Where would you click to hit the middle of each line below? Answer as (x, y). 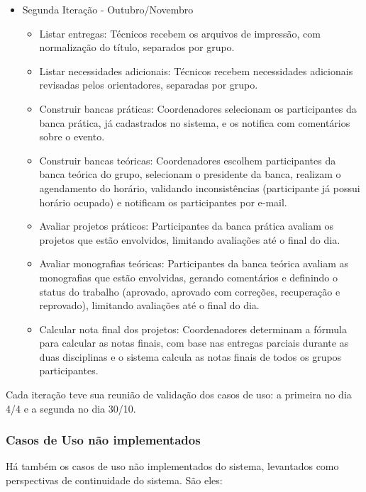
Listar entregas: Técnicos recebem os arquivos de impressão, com (180, 33)
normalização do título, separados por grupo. (137, 47)
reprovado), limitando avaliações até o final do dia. (149, 305)
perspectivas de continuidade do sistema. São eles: (114, 480)
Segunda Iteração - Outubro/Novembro (108, 9)
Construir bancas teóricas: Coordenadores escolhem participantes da (188, 160)
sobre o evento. (72, 136)
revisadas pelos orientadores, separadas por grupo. (149, 85)
